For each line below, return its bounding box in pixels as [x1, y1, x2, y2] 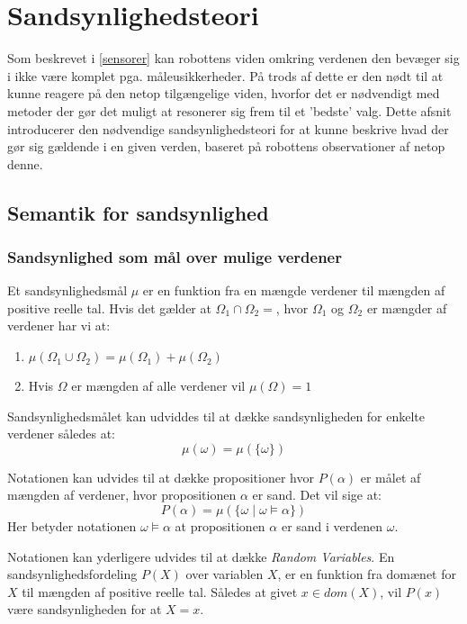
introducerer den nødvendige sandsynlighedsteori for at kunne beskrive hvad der [7, 119, 449, 138]
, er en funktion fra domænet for [277, 565, 456, 583]
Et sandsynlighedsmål [7, 281, 128, 300]
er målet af [360, 467, 421, 486]
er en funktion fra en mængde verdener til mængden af [142, 281, 445, 300]
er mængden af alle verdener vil [71, 376, 246, 395]
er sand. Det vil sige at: [252, 485, 382, 504]
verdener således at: [7, 424, 115, 443]
